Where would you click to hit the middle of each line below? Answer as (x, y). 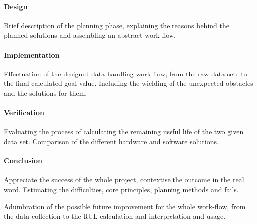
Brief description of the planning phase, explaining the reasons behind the (117, 25)
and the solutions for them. (45, 93)
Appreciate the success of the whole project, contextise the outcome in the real (124, 180)
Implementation (32, 54)
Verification (24, 112)
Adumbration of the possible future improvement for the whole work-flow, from (125, 206)
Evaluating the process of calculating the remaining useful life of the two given (124, 131)
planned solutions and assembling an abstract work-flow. (90, 35)
